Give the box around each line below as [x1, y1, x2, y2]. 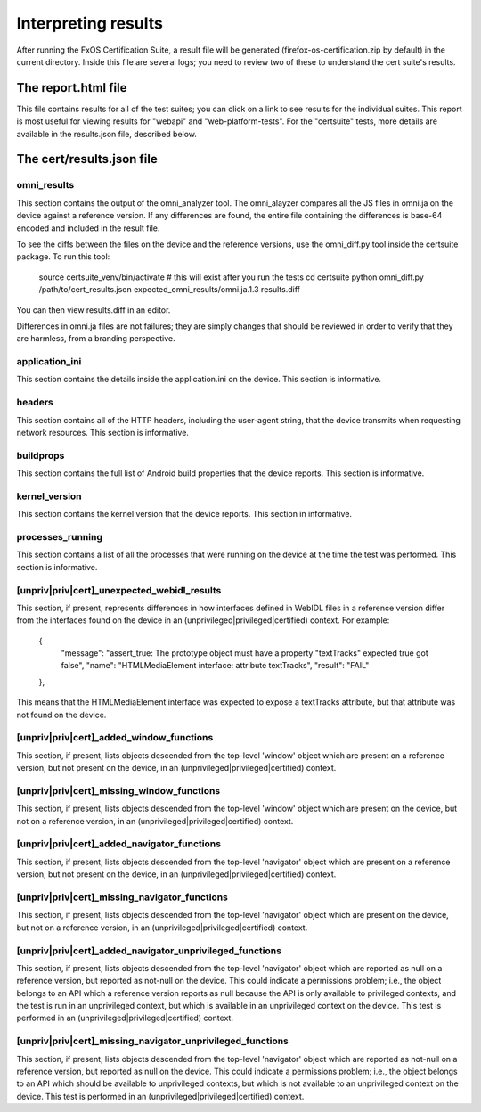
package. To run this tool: [16, 251, 110, 262]
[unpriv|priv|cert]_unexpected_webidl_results [16, 584, 222, 596]
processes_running [16, 531, 102, 544]
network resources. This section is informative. [16, 427, 189, 437]
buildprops [16, 449, 65, 462]
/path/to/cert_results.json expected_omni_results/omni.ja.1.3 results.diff [38, 284, 300, 295]
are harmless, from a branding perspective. [16, 333, 175, 344]
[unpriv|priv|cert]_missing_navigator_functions [16, 891, 229, 903]
